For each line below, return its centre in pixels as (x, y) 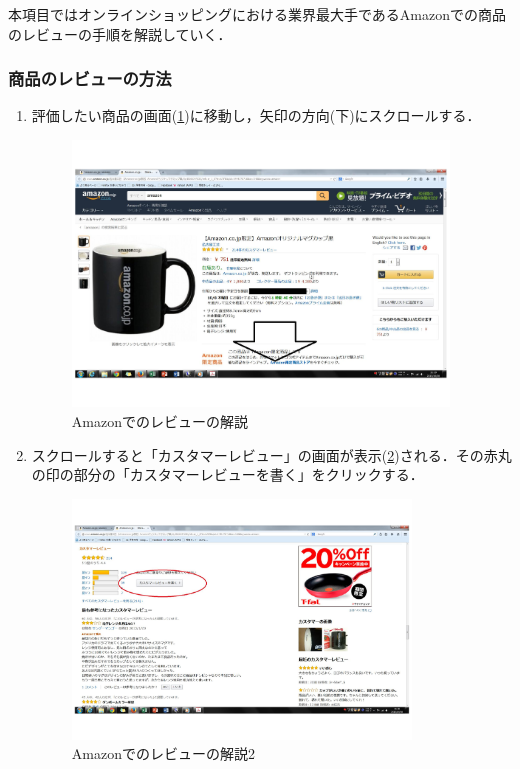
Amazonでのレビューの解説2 (163, 753)
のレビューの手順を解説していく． (120, 33)
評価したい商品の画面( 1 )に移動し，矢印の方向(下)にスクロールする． (256, 115)
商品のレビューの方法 (90, 78)
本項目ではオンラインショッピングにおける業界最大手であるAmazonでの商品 (257, 14)
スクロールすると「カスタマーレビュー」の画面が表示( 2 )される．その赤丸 (271, 454)
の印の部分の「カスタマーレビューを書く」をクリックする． (227, 474)
